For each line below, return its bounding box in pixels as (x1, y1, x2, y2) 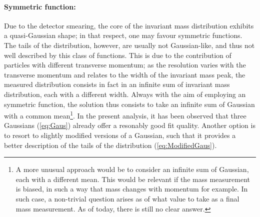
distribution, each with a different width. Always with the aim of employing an (4, 88, 246, 99)
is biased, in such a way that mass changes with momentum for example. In (15, 183, 248, 194)
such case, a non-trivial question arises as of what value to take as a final (15, 193, 239, 203)
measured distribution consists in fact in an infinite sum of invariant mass (4, 79, 230, 89)
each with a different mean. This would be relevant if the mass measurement (15, 173, 250, 184)
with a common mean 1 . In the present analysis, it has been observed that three (4, 109, 246, 120)
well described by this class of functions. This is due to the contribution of (4, 49, 231, 60)
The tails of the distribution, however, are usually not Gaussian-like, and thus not (4, 39, 255, 50)
